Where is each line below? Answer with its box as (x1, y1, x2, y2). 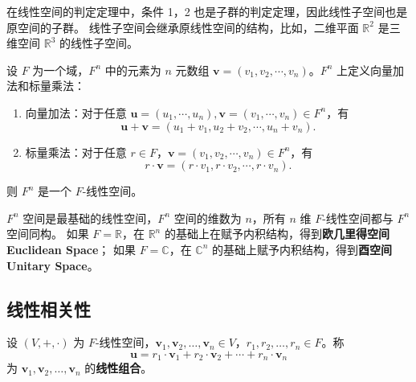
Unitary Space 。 (6, 257, 99, 273)
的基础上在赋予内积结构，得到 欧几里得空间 (164, 225, 389, 242)
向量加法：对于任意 (25, 104, 127, 121)
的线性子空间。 (59, 35, 138, 51)
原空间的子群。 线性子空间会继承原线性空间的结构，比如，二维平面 (6, 18, 359, 35)
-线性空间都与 (322, 209, 394, 226)
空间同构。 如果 (6, 225, 89, 242)
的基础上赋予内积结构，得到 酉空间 (212, 240, 393, 257)
